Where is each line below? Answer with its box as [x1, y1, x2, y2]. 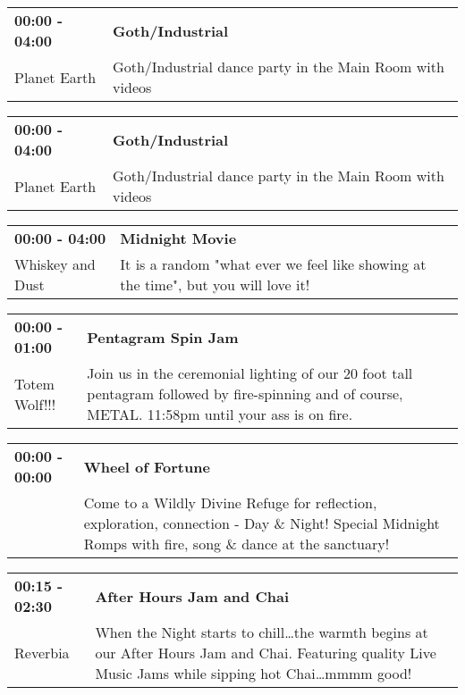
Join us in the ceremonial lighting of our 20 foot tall [87, 363, 413, 383]
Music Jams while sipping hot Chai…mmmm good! [95, 663, 412, 683]
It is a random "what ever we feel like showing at [120, 254, 427, 274]
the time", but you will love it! [120, 274, 310, 295]
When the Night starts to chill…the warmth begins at [95, 622, 428, 642]
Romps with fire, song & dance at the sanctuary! [83, 533, 390, 554]
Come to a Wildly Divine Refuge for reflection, [83, 492, 377, 513]
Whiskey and [14, 254, 96, 274]
